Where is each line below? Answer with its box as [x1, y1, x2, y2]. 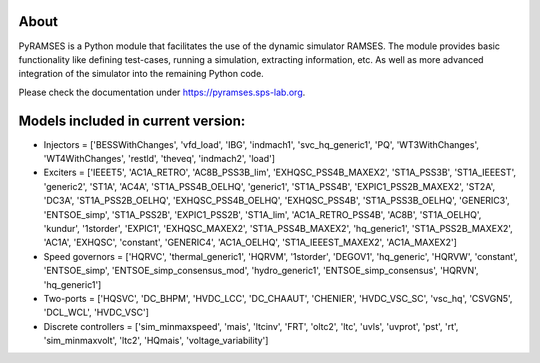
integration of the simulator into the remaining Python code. [18, 68, 264, 80]
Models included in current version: [18, 112, 246, 129]
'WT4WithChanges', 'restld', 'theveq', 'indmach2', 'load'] [43, 152, 275, 164]
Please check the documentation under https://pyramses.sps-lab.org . [18, 86, 306, 98]
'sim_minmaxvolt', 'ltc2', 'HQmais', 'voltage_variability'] [43, 335, 269, 347]
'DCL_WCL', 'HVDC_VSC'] [43, 306, 149, 319]
